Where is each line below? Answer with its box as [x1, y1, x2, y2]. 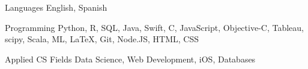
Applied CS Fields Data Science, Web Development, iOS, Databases [5, 52, 256, 65]
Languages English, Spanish [5, 1, 107, 13]
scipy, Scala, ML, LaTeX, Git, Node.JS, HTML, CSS [5, 33, 199, 45]
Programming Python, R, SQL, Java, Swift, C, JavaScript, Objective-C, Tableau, [5, 21, 304, 33]
